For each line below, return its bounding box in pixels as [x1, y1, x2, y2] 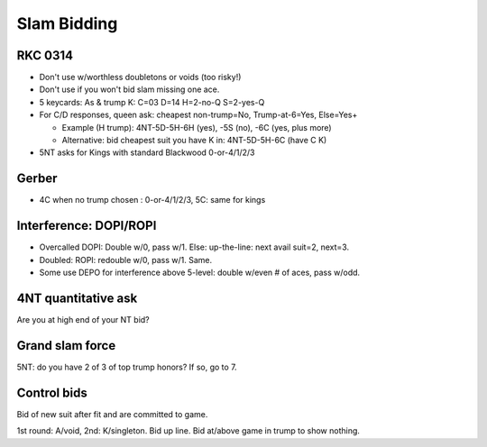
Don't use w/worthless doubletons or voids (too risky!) [39, 72, 242, 83]
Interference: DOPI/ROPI [16, 218, 157, 233]
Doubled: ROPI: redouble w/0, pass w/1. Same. [39, 254, 213, 265]
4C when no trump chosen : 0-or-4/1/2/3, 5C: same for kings [39, 195, 266, 205]
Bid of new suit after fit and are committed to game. [16, 408, 208, 419]
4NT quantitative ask [16, 290, 138, 306]
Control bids [16, 385, 87, 400]
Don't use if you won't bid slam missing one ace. [39, 84, 220, 95]
